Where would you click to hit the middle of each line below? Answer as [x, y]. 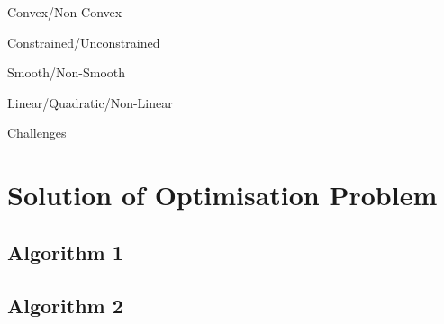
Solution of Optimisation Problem [222, 195]
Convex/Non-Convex [65, 12]
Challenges [37, 133]
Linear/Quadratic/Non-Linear [90, 102]
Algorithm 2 [65, 305]
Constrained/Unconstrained [84, 42]
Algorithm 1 [65, 252]
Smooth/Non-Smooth [67, 72]
